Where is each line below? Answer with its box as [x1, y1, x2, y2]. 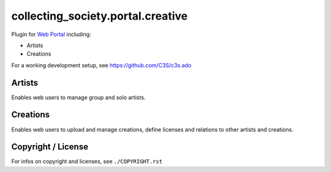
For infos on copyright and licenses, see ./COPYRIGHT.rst [11, 158, 162, 165]
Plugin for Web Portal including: [11, 31, 91, 38]
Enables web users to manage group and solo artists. [11, 94, 146, 101]
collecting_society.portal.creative [11, 9, 188, 23]
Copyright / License [11, 141, 89, 152]
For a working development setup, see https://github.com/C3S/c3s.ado [11, 61, 192, 69]
